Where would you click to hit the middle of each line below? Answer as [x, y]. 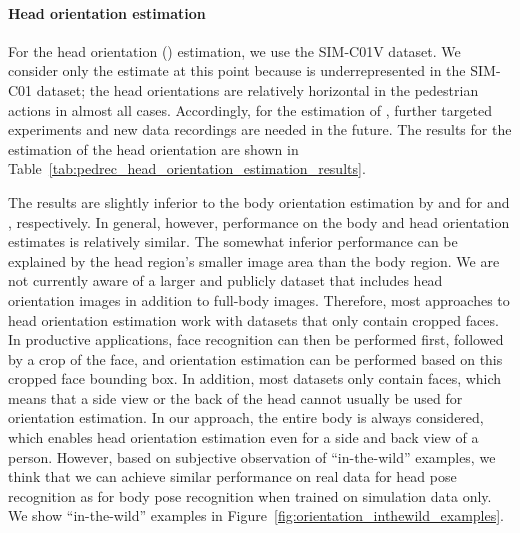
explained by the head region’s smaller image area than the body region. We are [254, 260]
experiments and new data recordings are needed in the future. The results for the [260, 129]
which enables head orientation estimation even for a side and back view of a [243, 437]
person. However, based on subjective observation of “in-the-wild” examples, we [252, 456]
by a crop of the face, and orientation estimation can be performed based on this [255, 358]
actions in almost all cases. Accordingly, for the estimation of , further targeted [250, 109]
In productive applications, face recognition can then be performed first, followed [256, 339]
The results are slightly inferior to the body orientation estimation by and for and [259, 201]
